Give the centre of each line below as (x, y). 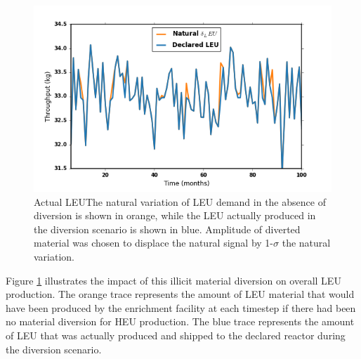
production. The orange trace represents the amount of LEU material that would (180, 294)
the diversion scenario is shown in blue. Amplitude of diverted (167, 229)
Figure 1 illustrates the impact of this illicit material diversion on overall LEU (173, 280)
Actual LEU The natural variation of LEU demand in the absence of (180, 201)
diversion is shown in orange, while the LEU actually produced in (175, 215)
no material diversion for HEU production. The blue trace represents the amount (180, 321)
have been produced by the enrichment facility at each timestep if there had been (181, 307)
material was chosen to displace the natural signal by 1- (154, 243)
